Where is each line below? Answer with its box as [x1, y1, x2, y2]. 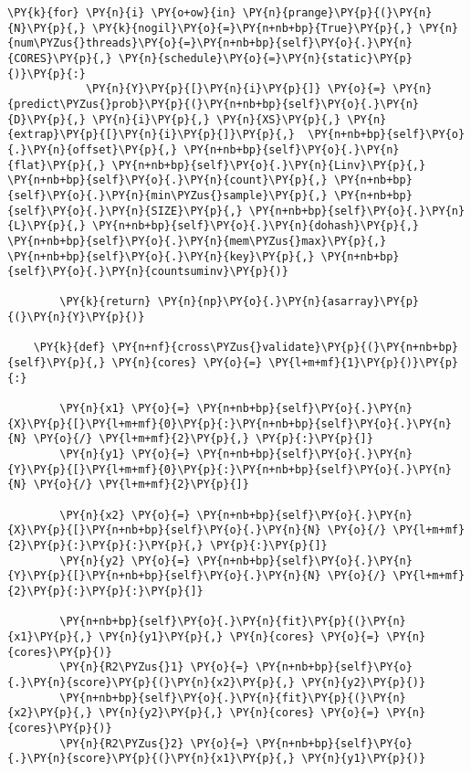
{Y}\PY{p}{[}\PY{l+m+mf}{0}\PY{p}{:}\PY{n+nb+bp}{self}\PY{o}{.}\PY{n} [7, 462, 452, 476]
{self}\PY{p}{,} [7, 356, 106, 370]
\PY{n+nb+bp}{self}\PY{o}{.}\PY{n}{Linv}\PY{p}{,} [111, 158, 426, 172]
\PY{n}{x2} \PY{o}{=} [59, 508, 191, 522]
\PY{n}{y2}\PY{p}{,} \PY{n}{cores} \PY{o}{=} [99, 706, 381, 720]
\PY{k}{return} [59, 295, 152, 309]
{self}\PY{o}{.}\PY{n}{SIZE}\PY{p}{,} [7, 204, 243, 217]
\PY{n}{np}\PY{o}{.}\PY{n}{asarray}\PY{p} [157, 295, 420, 309]
